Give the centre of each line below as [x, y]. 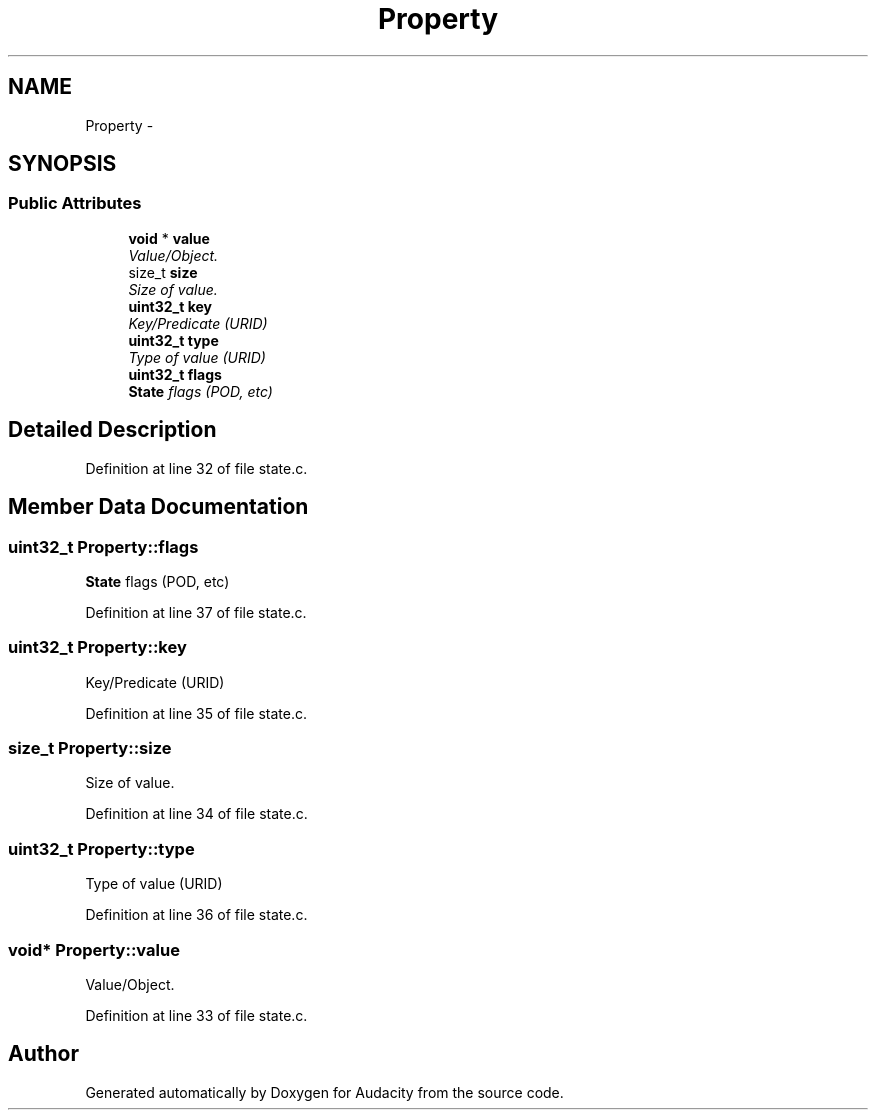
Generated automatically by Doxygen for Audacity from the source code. [324, 1092]
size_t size [163, 272]
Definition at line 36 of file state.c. [196, 915]
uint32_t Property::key [97, 647]
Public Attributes [75, 203]
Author [43, 1054]
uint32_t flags [175, 374]
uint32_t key [170, 306]
